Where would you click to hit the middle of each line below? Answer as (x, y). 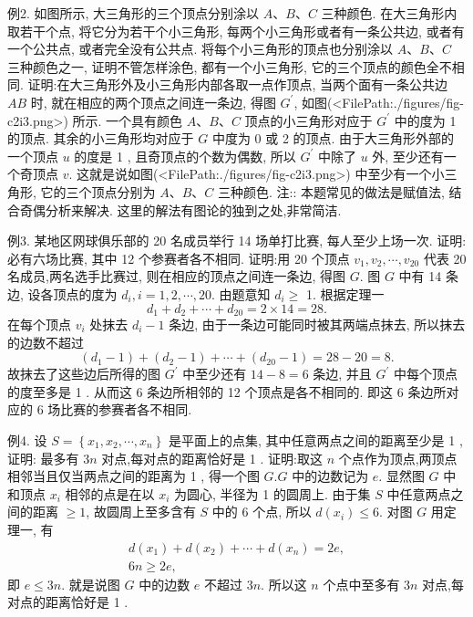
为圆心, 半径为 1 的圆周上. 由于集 (272, 493)
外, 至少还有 (408, 156)
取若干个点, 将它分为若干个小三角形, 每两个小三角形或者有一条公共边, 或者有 (236, 31)
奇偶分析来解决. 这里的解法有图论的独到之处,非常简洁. (180, 209)
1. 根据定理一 (345, 293)
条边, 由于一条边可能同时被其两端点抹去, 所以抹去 (317, 324)
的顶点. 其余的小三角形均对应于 (101, 138)
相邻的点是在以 (110, 493)
